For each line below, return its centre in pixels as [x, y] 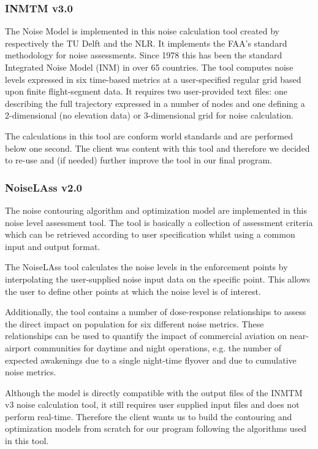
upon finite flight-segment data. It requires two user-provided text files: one [146, 91]
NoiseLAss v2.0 [44, 187]
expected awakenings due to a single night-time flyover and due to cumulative [151, 360]
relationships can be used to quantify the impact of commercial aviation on [146, 336]
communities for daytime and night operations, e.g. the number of [158, 347]
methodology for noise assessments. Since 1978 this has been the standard [144, 55]
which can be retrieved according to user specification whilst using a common [150, 234]
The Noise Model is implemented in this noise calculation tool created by [142, 31]
